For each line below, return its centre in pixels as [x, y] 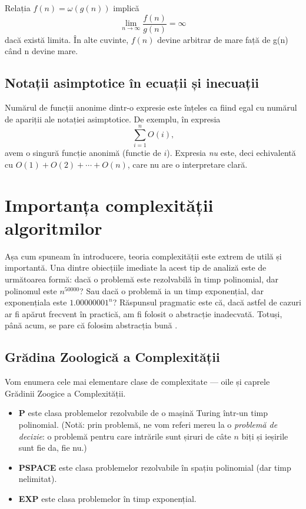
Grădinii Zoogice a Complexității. [65, 393]
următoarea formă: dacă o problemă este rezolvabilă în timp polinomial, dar [142, 279]
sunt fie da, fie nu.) [53, 448]
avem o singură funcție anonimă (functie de [83, 153]
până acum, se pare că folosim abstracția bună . [91, 325]
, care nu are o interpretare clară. [187, 164]
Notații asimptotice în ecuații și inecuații [132, 83]
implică [126, 8]
